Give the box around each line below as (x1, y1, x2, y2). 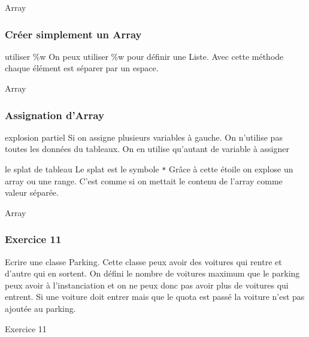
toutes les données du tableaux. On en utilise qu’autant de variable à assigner (5, 142, 289, 155)
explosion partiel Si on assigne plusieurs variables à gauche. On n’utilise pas (5, 130, 283, 143)
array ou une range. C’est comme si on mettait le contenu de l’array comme (5, 174, 283, 187)
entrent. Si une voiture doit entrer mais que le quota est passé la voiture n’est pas (5, 290, 305, 303)
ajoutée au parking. (5, 302, 76, 315)
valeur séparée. (5, 186, 59, 199)
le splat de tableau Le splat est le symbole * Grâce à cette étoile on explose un (5, 163, 293, 175)
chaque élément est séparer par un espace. (5, 62, 159, 74)
